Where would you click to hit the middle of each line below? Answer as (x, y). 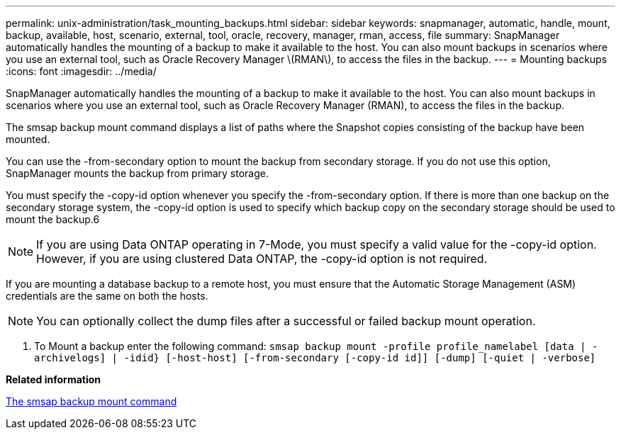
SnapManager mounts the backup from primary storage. (138, 173)
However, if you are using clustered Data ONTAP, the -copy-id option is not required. (262, 259)
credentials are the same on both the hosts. (107, 296)
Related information (54, 379)
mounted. (28, 139)
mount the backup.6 (53, 219)
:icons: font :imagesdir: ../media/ (81, 71)
